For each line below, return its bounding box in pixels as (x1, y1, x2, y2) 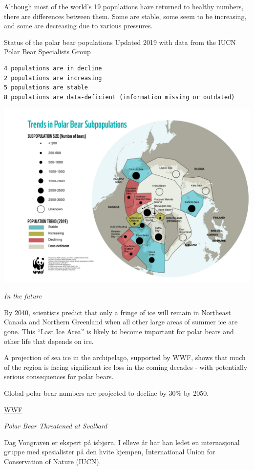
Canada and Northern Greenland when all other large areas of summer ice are (4, 317, 238, 327)
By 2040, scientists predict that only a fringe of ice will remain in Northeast (4, 307, 231, 317)
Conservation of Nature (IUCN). (4, 456, 101, 467)
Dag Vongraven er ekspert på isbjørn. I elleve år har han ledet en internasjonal (4, 437, 240, 447)
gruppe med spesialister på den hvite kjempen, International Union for (4, 447, 215, 457)
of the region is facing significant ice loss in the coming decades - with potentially (4, 362, 248, 372)
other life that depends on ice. (4, 336, 94, 346)
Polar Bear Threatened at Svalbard (4, 421, 107, 431)
